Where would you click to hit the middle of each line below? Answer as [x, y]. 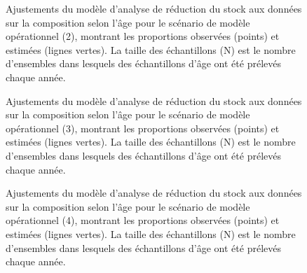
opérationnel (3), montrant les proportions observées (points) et [143, 128]
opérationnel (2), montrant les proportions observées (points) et [143, 36]
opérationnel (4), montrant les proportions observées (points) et [143, 220]
